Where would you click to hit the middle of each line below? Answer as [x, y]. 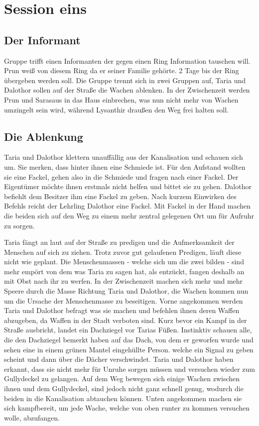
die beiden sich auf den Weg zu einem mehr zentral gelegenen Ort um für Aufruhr [129, 215]
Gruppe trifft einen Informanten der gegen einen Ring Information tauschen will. [127, 60]
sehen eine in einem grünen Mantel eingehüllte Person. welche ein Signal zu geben [129, 349]
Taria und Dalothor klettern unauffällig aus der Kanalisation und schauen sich [124, 157]
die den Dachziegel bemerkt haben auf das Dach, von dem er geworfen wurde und [129, 340]
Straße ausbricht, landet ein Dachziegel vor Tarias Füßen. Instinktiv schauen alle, [128, 330]
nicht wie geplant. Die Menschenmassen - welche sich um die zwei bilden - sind [124, 262]
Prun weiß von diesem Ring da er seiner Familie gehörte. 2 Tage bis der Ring [122, 70]
